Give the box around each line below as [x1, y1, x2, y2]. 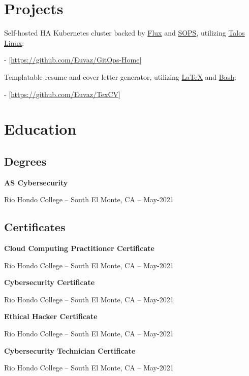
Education [4, 118, 77, 139]
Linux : [4, 37, 24, 48]
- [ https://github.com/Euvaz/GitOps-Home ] [4, 54, 142, 65]
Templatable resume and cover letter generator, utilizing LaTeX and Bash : [4, 71, 236, 82]
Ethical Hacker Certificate [4, 311, 98, 322]
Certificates [4, 219, 66, 235]
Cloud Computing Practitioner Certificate [4, 243, 154, 254]
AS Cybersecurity [4, 177, 68, 187]
